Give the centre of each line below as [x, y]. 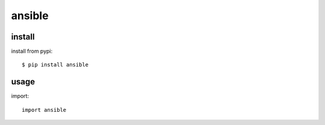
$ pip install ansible [55, 65]
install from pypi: [32, 51]
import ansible [44, 110]
